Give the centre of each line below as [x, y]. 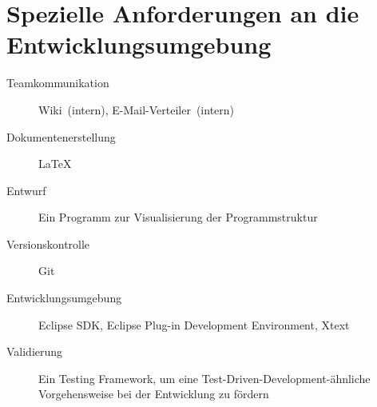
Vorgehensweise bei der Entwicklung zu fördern [154, 394]
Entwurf [26, 190]
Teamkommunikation [58, 83]
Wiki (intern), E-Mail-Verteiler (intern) [137, 109]
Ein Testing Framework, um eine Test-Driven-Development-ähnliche [204, 378]
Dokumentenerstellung [61, 136]
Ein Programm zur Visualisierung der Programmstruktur [178, 217]
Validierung [35, 351]
